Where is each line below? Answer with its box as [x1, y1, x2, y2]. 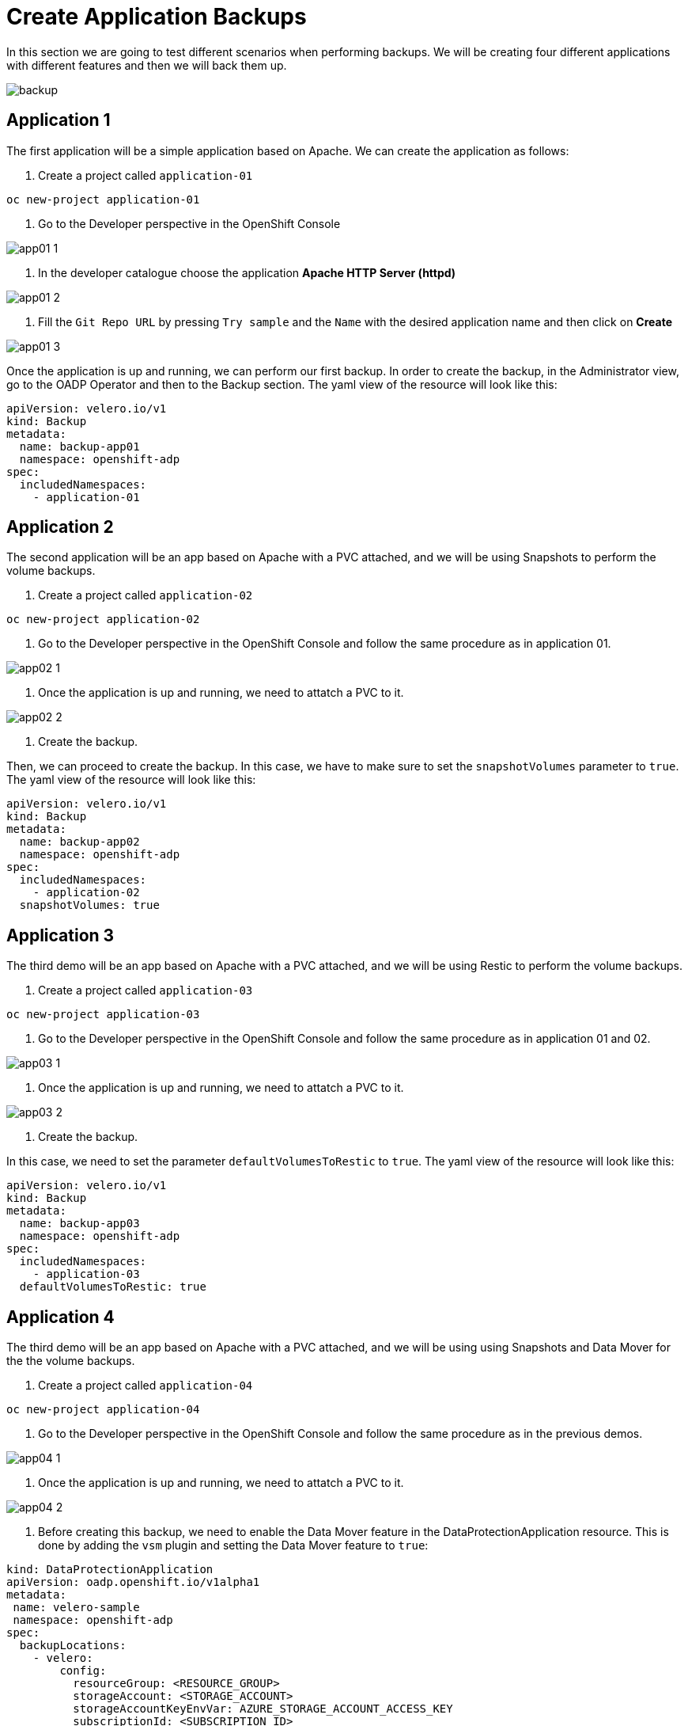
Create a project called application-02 [38, 588, 253, 603]
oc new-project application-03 [6, 1008, 200, 1021]
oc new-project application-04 [6, 1403, 200, 1416]
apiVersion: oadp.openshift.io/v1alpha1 [6, 1576, 260, 1589]
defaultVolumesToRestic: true [19, 1280, 206, 1294]
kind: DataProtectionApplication [6, 1563, 214, 1576]
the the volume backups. [6, 1354, 135, 1368]
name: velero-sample [13, 1601, 140, 1614]
